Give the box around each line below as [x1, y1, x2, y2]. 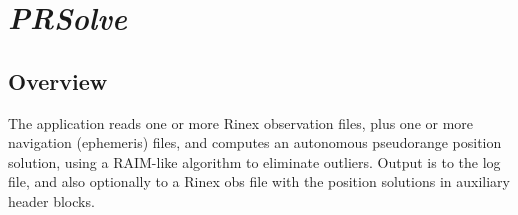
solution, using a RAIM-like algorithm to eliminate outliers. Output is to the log [8, 151, 501, 172]
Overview [8, 65, 108, 96]
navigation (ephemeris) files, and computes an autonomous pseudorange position [8, 132, 502, 153]
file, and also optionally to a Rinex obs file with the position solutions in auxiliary [8, 171, 510, 192]
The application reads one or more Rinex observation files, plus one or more [8, 112, 474, 133]
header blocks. [8, 190, 95, 211]
